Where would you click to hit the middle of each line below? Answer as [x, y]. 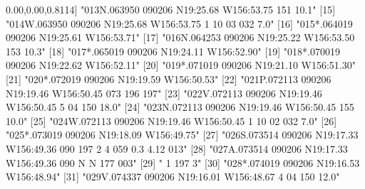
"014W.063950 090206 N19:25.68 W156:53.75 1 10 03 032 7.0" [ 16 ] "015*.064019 [179, 23]
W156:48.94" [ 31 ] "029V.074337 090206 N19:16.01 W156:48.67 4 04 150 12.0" [173, 177]
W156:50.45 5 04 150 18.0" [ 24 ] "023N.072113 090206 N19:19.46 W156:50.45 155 [180, 107]
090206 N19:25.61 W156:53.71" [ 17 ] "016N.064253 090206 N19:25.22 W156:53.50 [180, 37]
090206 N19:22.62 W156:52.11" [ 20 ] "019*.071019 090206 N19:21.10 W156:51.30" [181, 65]
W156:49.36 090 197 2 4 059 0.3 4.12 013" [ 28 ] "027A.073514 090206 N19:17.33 [177, 148]
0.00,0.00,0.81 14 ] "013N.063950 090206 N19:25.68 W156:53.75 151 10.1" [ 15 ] [171, 9]
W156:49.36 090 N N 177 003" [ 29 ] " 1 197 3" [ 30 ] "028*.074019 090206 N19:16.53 [183, 162]
